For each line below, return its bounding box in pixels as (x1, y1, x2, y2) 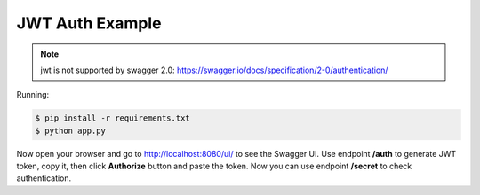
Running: (16, 90, 50, 100)
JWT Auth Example (16, 13, 162, 33)
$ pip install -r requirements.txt (35, 113, 190, 123)
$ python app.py (35, 125, 107, 136)
